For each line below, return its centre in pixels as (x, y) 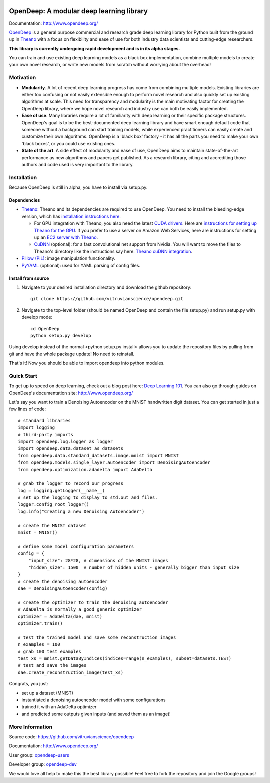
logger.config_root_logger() (54, 505)
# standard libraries (44, 421)
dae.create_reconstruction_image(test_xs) (71, 672)
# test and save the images (52, 666)
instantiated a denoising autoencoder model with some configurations (94, 700)
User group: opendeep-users (39, 755)
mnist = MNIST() (38, 533)
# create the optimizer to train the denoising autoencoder (93, 602)
